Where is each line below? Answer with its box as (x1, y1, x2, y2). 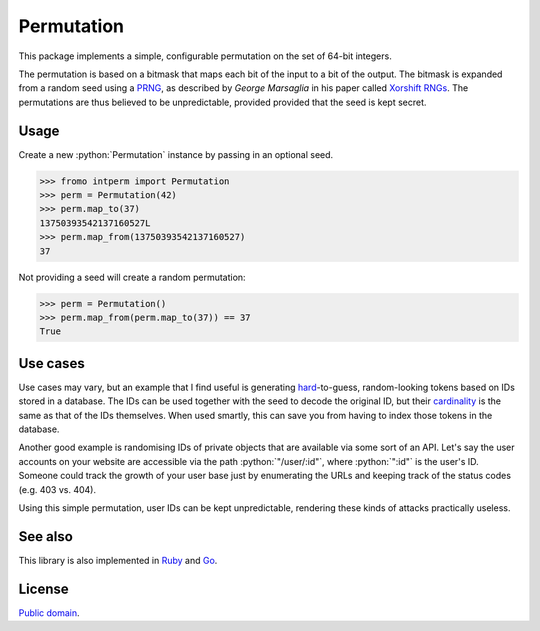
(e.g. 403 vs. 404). (18, 483, 97, 495)
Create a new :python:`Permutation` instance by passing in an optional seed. (18, 148, 334, 160)
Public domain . (18, 606, 80, 619)
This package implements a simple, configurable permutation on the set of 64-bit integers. (18, 50, 392, 62)
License (18, 580, 69, 597)
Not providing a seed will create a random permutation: (18, 271, 246, 283)
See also (18, 528, 74, 545)
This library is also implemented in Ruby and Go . (18, 554, 218, 566)
